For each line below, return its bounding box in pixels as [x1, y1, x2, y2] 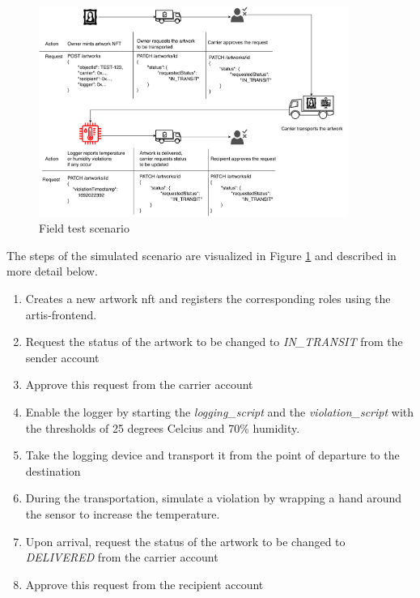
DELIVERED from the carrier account [25, 549, 218, 566]
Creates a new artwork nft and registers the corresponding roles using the [25, 289, 391, 306]
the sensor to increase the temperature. [25, 505, 220, 522]
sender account [25, 348, 100, 365]
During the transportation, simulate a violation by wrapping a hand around [25, 489, 401, 506]
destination [25, 462, 81, 479]
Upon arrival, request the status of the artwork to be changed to [25, 532, 346, 549]
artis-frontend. [25, 305, 97, 322]
